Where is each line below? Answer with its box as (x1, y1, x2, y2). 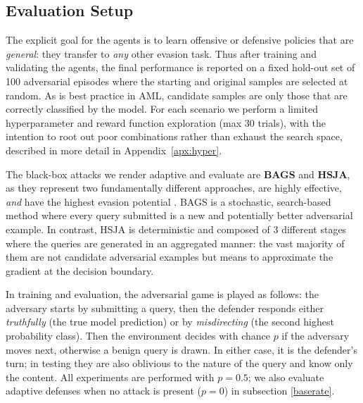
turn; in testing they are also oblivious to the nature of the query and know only (6, 356, 353, 371)
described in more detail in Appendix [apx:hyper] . (6, 142, 222, 157)
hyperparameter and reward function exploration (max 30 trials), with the (6, 115, 326, 130)
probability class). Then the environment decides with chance (6, 328, 270, 343)
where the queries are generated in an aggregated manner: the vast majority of (6, 235, 345, 250)
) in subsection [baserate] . (224, 383, 335, 398)
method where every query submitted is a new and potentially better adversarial (6, 208, 353, 223)
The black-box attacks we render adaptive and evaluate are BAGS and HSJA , (6, 166, 350, 181)
